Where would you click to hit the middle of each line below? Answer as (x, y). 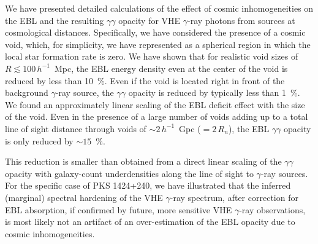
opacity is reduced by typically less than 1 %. (214, 92)
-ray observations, (272, 209)
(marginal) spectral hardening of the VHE (84, 197)
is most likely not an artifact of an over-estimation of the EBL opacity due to (150, 222)
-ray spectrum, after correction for (234, 197)
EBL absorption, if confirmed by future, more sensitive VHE (119, 209)
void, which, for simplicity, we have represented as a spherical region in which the (158, 44)
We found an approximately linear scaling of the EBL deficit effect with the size (155, 104)
